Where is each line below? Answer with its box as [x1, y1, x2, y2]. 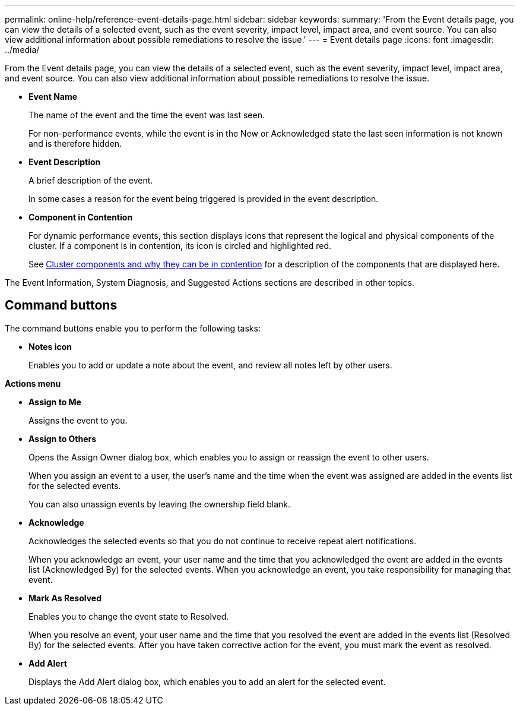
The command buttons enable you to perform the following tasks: [5, 323, 261, 333]
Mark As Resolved [28, 592, 102, 603]
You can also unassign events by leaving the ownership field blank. [28, 498, 291, 509]
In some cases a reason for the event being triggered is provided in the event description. [28, 194, 379, 204]
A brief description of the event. [28, 175, 153, 185]
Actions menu [5, 378, 61, 389]
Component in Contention [28, 212, 133, 222]
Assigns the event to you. [28, 415, 128, 425]
